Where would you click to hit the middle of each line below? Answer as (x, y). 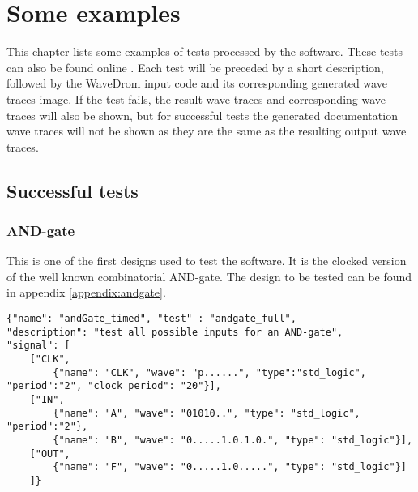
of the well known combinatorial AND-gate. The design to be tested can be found (209, 276)
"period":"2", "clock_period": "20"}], (114, 386)
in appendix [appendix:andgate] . (86, 292)
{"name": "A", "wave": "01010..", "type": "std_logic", (207, 413)
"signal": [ (38, 346)
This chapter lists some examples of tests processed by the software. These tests (205, 51)
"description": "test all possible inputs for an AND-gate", (175, 332)
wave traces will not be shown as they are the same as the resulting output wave (207, 131)
